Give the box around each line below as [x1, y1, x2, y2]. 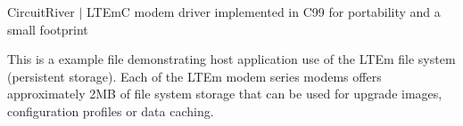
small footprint [7, 20, 88, 38]
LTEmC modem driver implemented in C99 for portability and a [86, 3, 441, 20]
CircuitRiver [7, 3, 75, 20]
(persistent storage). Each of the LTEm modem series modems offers [7, 67, 382, 85]
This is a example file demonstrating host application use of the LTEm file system [7, 50, 456, 68]
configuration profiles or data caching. [7, 101, 214, 120]
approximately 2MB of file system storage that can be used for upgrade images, [7, 84, 442, 103]
